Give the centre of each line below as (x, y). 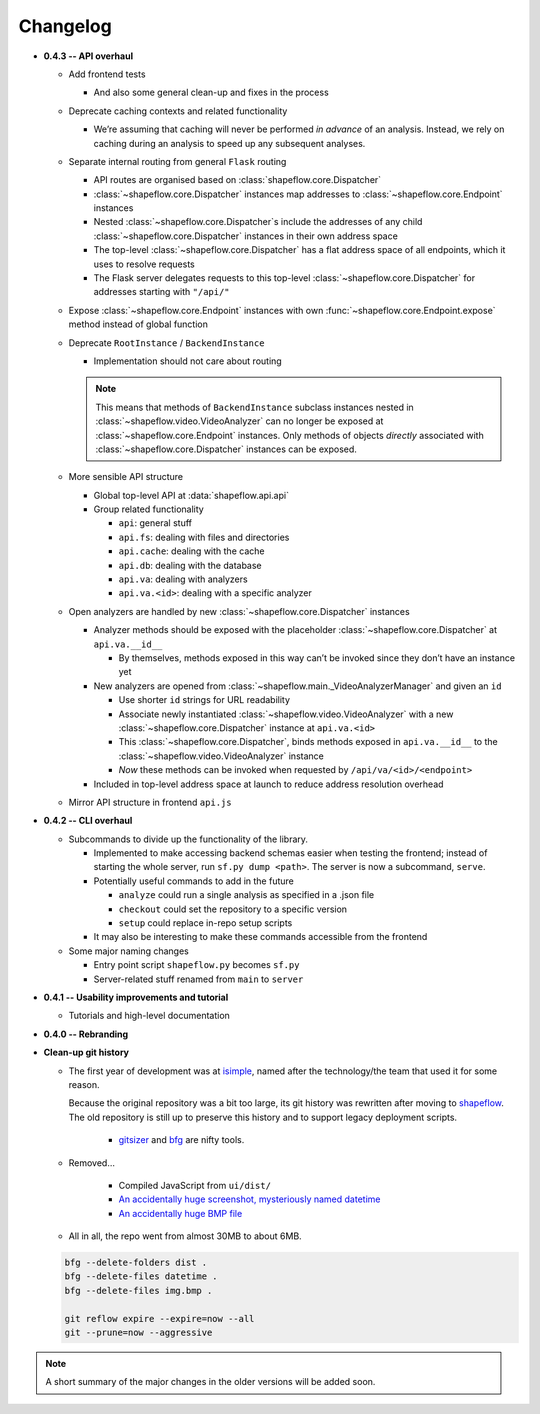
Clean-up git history (86, 1052)
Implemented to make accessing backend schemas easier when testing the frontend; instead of (290, 853)
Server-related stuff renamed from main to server (198, 979)
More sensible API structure (126, 477)
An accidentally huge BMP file (180, 1213)
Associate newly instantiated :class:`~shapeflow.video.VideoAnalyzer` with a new (286, 714)
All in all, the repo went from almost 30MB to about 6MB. (185, 1236)
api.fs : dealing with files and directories (204, 537)
